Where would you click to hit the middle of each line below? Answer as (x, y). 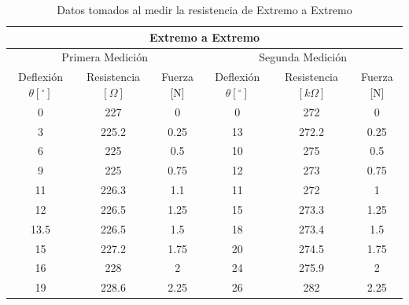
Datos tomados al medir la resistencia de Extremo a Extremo (204, 9)
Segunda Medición (303, 57)
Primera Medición (105, 57)
